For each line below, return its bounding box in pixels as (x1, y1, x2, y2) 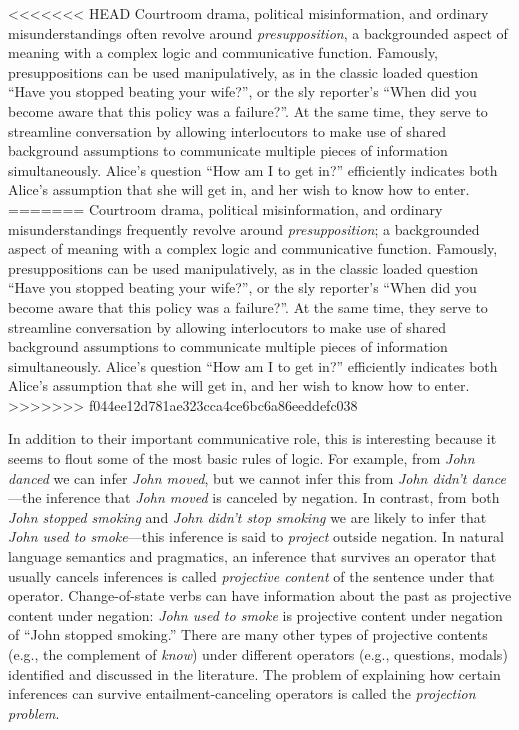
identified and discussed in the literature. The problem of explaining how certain (8, 663, 501, 684)
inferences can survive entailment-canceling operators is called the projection (8, 683, 476, 704)
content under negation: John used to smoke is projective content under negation (8, 604, 503, 625)
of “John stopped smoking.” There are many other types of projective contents (8, 624, 488, 645)
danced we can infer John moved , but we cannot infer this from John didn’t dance (8, 467, 506, 488)
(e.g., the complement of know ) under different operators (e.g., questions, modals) (8, 644, 508, 664)
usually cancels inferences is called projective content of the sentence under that (8, 565, 495, 586)
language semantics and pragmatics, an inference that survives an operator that (8, 546, 497, 567)
